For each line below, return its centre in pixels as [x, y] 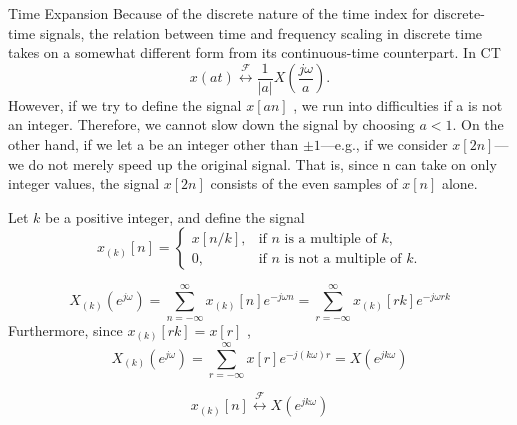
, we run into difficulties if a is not [398, 104]
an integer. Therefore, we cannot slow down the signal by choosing [211, 124]
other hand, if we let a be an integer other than [153, 144]
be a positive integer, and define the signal [175, 216]
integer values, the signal [84, 183]
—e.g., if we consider [384, 144]
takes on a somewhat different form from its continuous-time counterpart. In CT [254, 52]
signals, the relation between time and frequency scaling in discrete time [261, 32]
